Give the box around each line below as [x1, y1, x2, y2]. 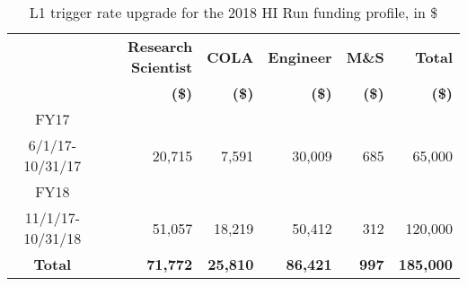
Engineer [268, 46, 332, 67]
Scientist [130, 56, 193, 77]
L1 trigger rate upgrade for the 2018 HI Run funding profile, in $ [29, 2, 438, 22]
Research [127, 36, 193, 56]
